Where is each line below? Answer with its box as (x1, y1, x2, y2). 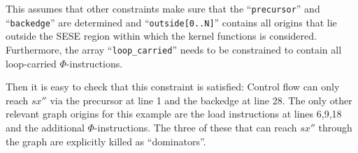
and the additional (6, 120, 85, 134)
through (318, 120, 352, 134)
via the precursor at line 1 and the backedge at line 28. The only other (50, 92, 352, 107)
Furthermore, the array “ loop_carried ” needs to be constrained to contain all (6, 42, 342, 56)
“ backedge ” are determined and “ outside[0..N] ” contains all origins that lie (6, 15, 337, 29)
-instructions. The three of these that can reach (94, 120, 297, 134)
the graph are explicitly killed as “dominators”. (6, 134, 206, 148)
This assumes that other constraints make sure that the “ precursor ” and (6, 1, 320, 15)
